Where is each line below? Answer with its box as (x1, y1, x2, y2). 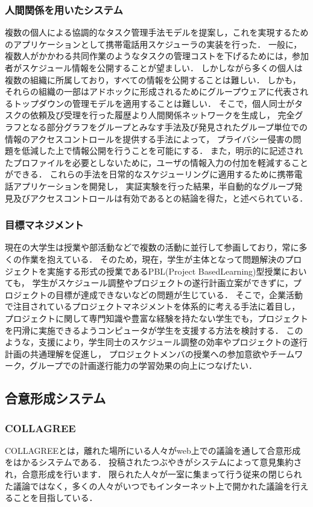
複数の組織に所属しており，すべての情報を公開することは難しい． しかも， (5, 73, 301, 86)
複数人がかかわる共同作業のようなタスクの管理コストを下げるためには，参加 (5, 49, 309, 62)
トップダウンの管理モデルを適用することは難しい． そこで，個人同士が (13, 97, 295, 109)
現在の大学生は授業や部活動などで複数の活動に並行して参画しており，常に (5, 241, 299, 253)
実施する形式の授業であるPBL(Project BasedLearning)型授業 (46, 264, 282, 277)
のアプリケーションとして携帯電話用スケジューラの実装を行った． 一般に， (5, 37, 302, 50)
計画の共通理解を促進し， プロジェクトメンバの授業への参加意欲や (5, 347, 270, 360)
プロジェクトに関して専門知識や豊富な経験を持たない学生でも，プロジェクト (5, 311, 309, 324)
